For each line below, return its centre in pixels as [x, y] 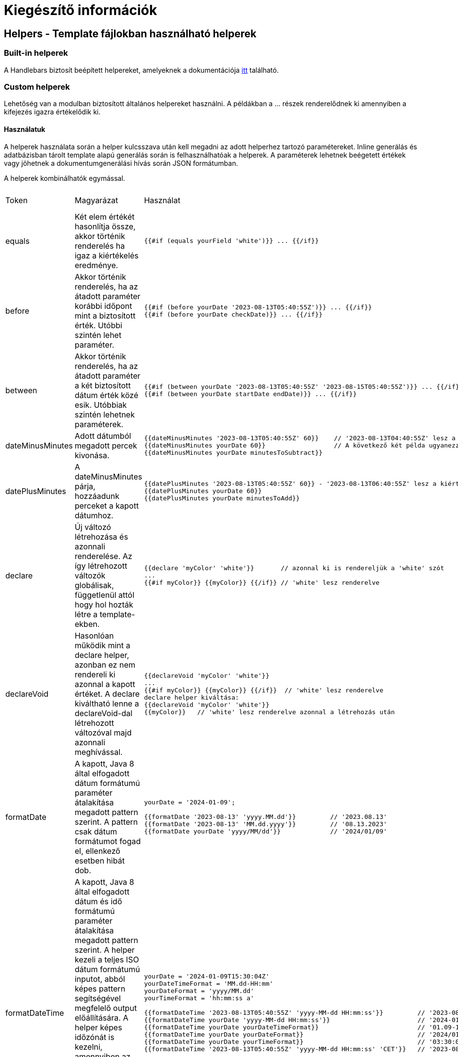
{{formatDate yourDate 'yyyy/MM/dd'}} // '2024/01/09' [265, 832]
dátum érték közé [106, 395]
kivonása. [92, 455]
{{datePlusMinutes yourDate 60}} [203, 491]
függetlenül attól [104, 595]
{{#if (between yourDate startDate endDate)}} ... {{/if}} [250, 394]
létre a [86, 614]
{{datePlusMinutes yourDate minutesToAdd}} [222, 498]
